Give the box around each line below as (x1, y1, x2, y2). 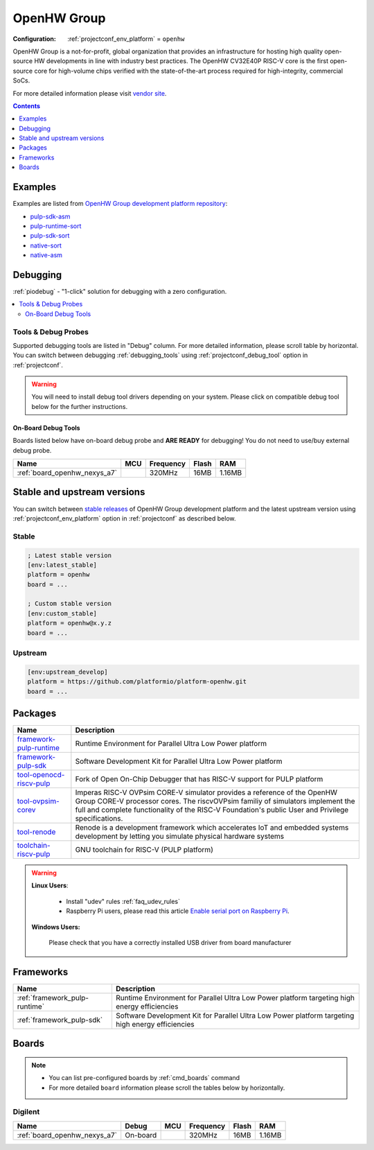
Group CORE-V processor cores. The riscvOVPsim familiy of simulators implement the (75, 796, 356, 806)
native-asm (30, 251, 62, 259)
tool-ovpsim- (17, 796, 60, 806)
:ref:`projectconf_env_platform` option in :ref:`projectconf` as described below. (12, 514, 236, 523)
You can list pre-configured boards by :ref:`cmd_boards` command (48, 1074, 240, 1082)
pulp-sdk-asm (30, 212, 71, 220)
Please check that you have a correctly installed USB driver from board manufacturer (48, 939, 292, 946)
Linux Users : (31, 881, 69, 890)
